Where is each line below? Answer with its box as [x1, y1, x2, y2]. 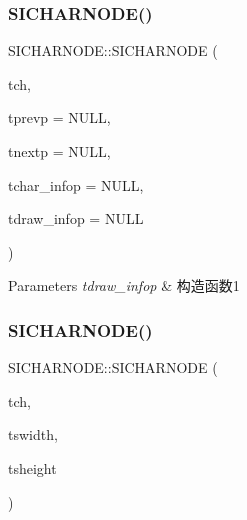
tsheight [8, 457, 57, 478]
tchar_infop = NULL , [8, 174, 144, 195]
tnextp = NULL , [8, 141, 111, 161]
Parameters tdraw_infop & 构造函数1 [8, 275, 240, 296]
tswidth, [8, 424, 58, 445]
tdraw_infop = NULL [8, 208, 144, 229]
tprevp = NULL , [8, 107, 111, 128]
